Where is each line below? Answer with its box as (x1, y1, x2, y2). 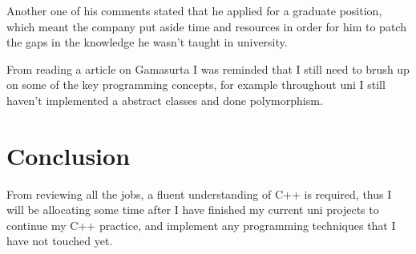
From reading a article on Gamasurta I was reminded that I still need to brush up (6, 60, 410, 77)
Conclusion (6, 139, 131, 171)
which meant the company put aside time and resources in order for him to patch (6, 18, 406, 34)
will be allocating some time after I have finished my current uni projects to (6, 201, 379, 218)
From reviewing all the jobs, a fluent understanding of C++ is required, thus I (6, 185, 392, 202)
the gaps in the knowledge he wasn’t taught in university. (6, 34, 288, 50)
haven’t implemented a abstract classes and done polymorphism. (6, 91, 323, 108)
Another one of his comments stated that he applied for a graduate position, (6, 2, 382, 18)
